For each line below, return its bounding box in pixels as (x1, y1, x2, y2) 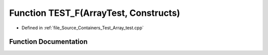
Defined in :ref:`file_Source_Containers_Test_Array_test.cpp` (21, 25, 144, 31)
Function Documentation (9, 38, 88, 46)
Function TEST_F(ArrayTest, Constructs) (9, 7, 181, 18)
